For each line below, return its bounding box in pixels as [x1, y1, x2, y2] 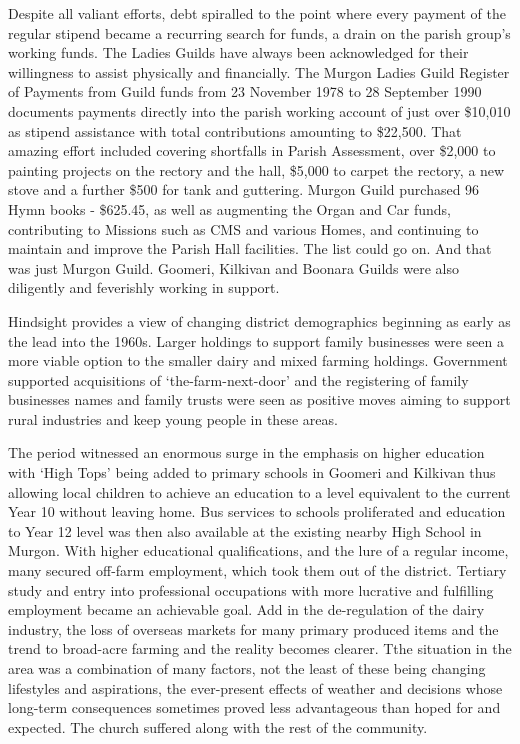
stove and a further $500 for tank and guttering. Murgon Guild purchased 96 [8, 179, 480, 200]
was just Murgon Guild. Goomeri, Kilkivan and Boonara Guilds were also [8, 257, 459, 278]
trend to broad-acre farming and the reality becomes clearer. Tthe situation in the [8, 638, 512, 659]
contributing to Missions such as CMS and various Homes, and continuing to [8, 218, 479, 239]
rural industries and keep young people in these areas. [8, 408, 338, 429]
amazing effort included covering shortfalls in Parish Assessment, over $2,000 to [8, 140, 496, 161]
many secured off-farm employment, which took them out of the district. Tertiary [8, 560, 507, 581]
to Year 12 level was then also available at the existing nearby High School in [8, 520, 482, 541]
